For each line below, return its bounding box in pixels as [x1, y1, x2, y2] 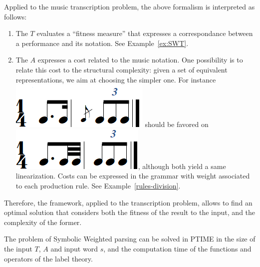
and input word [50, 243, 98, 253]
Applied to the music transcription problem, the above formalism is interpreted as [4, 1, 255, 11]
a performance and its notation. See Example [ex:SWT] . [15, 37, 189, 48]
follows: [4, 11, 27, 21]
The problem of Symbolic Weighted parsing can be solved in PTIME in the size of [4, 233, 256, 244]
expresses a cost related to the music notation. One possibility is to [37, 54, 243, 65]
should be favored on [145, 119, 209, 129]
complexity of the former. [4, 216, 82, 227]
